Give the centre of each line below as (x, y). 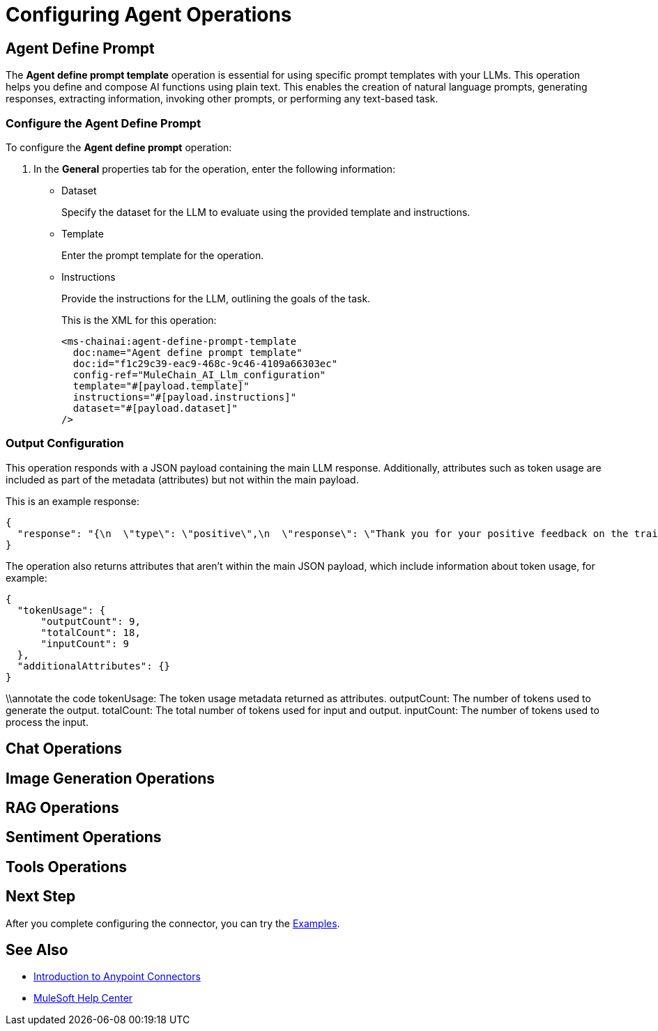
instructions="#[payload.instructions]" (185, 397)
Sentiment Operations (84, 837)
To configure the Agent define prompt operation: (119, 147)
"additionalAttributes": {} (94, 666)
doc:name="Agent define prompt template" (188, 352)
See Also (37, 950)
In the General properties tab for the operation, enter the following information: (215, 169)
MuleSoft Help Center (83, 998)
